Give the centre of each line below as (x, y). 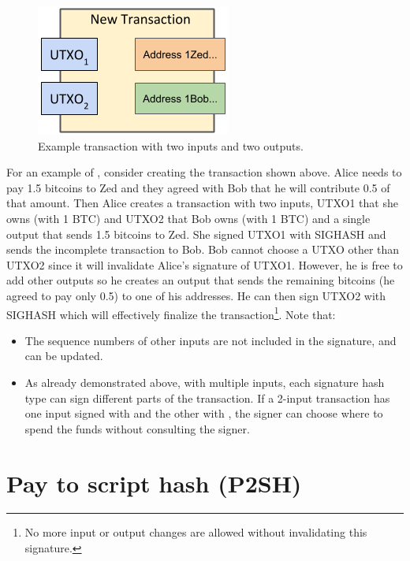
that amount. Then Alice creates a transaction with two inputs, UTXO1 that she (202, 203)
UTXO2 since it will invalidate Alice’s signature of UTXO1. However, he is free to (205, 264)
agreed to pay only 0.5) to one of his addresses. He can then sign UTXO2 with (196, 295)
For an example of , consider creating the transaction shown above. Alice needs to (204, 172)
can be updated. (64, 356)
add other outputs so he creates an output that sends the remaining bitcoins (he (201, 280)
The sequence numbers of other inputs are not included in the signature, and (211, 340)
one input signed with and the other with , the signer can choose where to (204, 413)
